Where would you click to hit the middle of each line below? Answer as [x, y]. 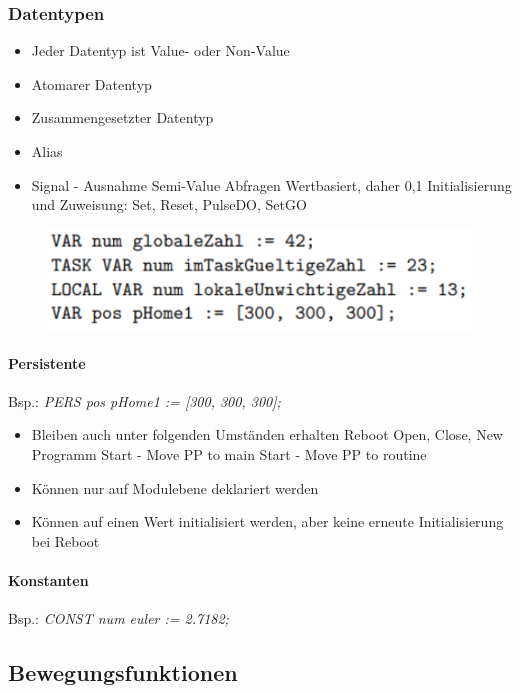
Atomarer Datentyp [91, 83]
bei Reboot [65, 540]
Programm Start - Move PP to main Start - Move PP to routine [229, 454]
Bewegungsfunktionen [123, 672]
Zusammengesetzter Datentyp [122, 117]
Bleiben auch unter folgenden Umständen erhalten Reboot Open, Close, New [267, 434]
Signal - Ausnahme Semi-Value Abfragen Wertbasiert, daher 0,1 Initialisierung [271, 184]
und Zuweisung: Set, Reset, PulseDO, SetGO [169, 204]
